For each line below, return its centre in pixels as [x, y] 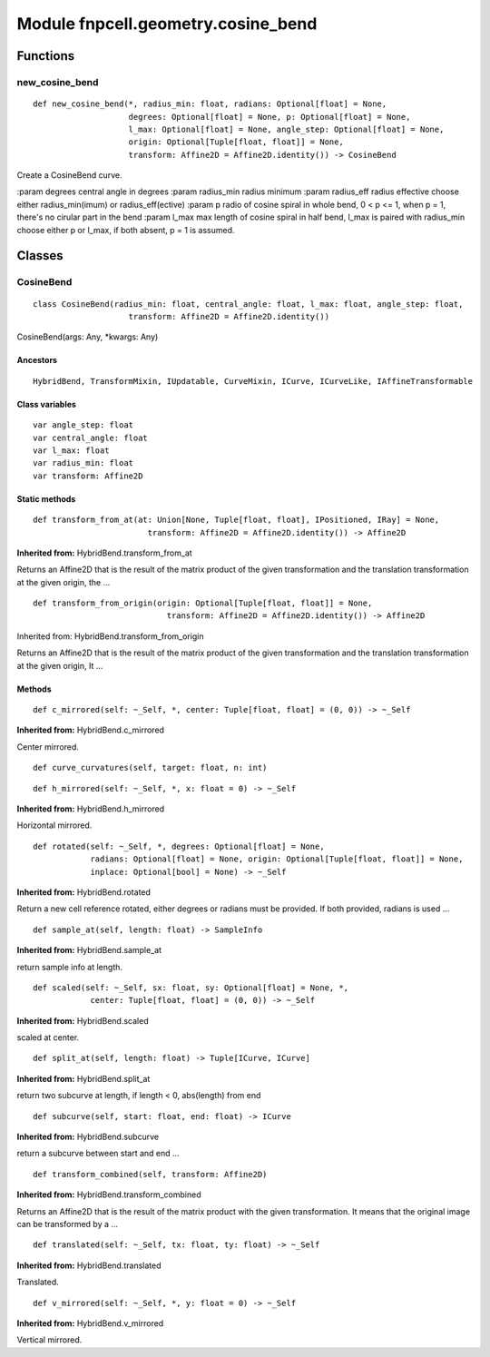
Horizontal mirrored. [54, 825]
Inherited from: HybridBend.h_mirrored [91, 809]
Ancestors [37, 360]
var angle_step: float [83, 425]
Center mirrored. [48, 747]
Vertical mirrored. [49, 1340]
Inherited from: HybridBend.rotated [84, 892]
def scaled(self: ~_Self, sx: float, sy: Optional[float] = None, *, [191, 988]
